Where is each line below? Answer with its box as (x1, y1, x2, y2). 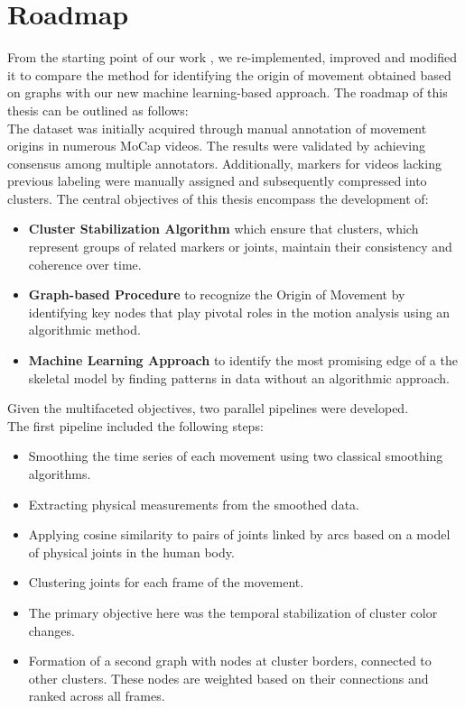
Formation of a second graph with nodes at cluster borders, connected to (28, 651, 432, 670)
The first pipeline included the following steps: (7, 416, 264, 435)
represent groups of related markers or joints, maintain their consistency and (28, 237, 452, 256)
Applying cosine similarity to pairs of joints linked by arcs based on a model (28, 525, 451, 544)
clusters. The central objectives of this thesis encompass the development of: (7, 188, 429, 207)
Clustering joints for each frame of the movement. (28, 573, 304, 592)
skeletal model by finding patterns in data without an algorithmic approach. (28, 368, 451, 387)
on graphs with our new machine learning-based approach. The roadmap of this (7, 83, 448, 102)
